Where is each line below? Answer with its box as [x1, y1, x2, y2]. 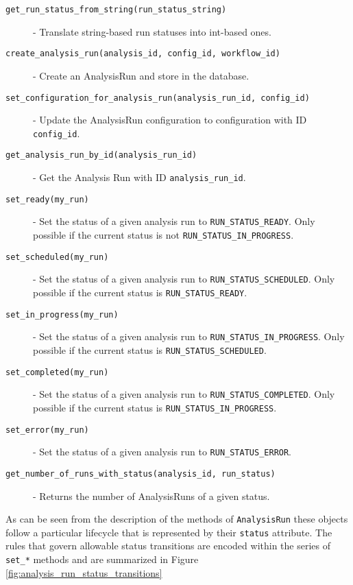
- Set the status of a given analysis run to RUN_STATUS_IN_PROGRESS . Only [33, 329, 345, 344]
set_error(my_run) [5, 425, 89, 435]
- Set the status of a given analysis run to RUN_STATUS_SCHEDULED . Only [33, 272, 335, 286]
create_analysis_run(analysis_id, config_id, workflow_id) [5, 49, 280, 59]
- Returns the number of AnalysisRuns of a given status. [33, 488, 270, 503]
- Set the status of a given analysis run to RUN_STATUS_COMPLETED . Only [33, 387, 335, 401]
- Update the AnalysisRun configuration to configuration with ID [33, 112, 307, 127]
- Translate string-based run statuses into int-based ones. [33, 24, 271, 38]
